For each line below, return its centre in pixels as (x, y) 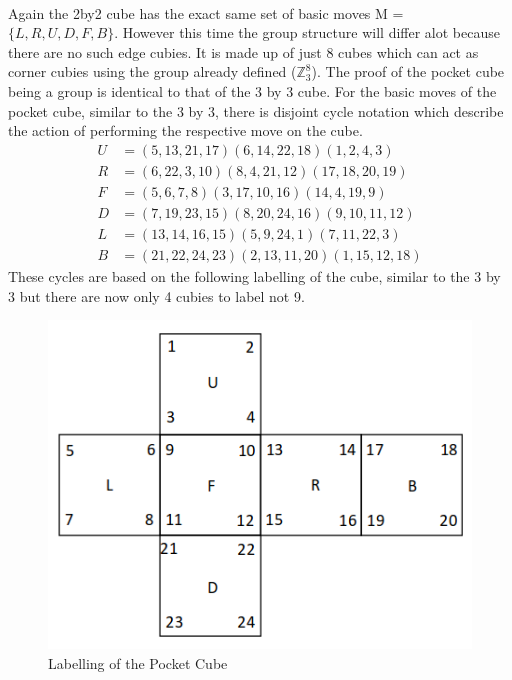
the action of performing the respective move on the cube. (185, 130)
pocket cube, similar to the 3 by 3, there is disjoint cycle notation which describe (256, 110)
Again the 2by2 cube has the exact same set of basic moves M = (206, 12)
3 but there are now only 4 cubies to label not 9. (156, 295)
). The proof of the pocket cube (408, 71)
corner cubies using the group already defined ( (152, 71)
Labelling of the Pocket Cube (138, 662)
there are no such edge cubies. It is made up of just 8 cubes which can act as (243, 51)
